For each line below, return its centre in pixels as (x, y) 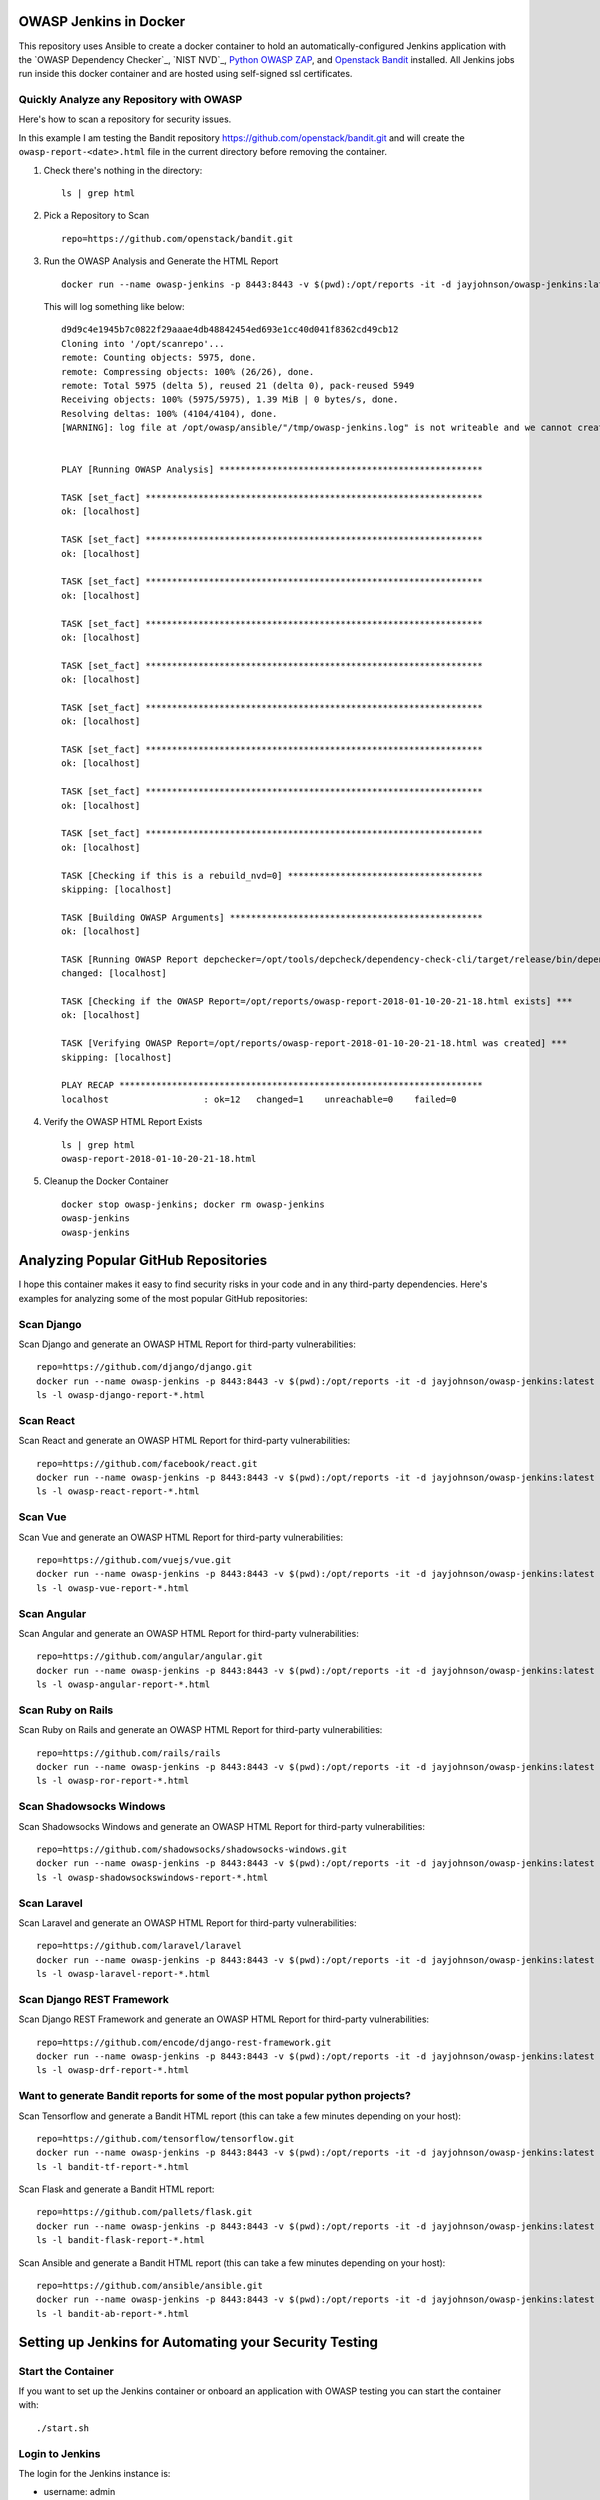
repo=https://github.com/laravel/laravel (139, 1946)
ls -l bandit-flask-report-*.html (120, 2240)
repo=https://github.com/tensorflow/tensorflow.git (165, 2138)
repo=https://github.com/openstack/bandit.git (177, 238)
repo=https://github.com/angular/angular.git (150, 1656)
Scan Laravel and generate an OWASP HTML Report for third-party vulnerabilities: (187, 1922)
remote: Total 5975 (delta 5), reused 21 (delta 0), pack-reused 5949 (238, 385)
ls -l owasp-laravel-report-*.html (123, 1974)
